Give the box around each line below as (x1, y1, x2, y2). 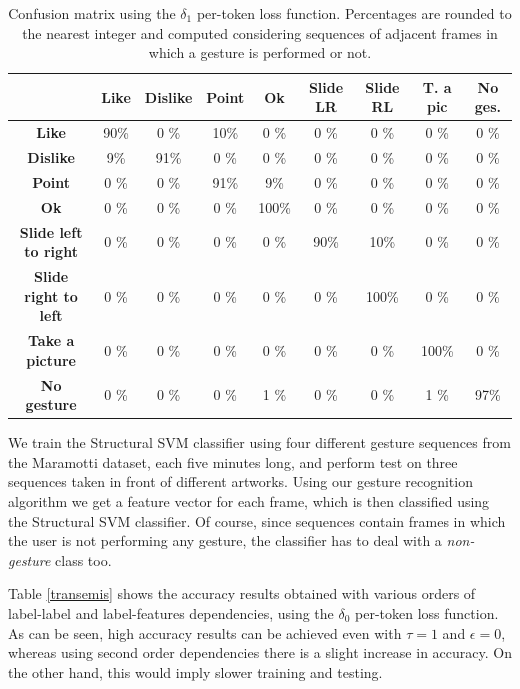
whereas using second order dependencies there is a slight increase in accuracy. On (8, 642, 512, 663)
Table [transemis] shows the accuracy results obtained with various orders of (8, 583, 476, 604)
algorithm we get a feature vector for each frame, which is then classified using (8, 490, 490, 511)
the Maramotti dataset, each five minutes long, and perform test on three (8, 451, 458, 472)
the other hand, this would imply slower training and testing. (8, 661, 383, 682)
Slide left (19, 221, 83, 242)
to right (24, 241, 78, 262)
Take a (27, 330, 75, 351)
